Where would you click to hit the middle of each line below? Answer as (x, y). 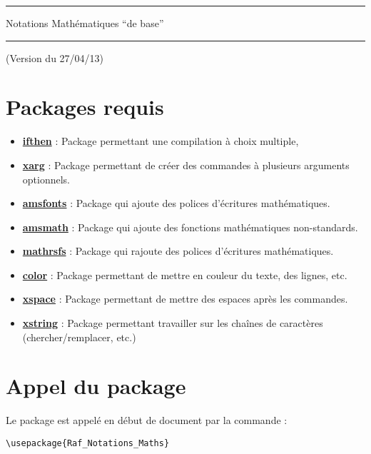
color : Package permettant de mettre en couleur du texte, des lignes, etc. (185, 274)
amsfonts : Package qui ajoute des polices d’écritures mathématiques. (176, 203)
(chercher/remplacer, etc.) (79, 337)
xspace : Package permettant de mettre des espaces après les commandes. (185, 299)
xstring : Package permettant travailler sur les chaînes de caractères (173, 323)
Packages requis (85, 107)
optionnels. (46, 179)
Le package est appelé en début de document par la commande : (147, 420)
